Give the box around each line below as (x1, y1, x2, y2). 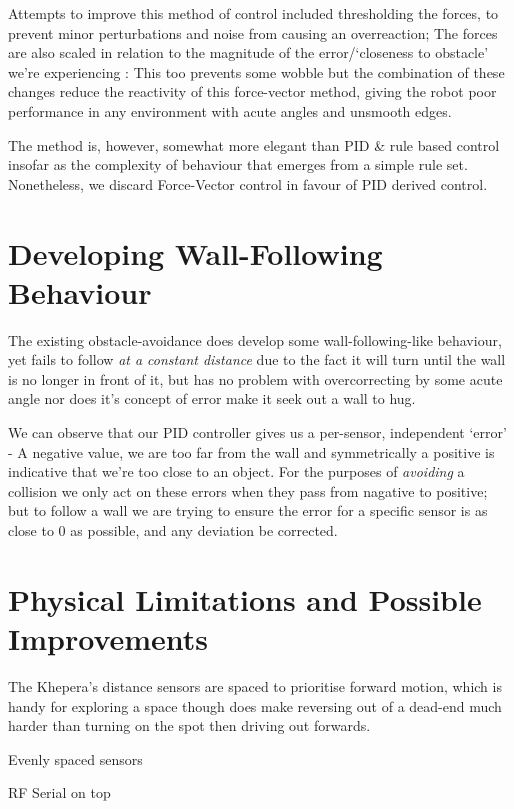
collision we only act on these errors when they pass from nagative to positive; (8, 480, 488, 501)
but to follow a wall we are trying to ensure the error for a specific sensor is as (8, 500, 488, 521)
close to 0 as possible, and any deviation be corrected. (8, 520, 338, 540)
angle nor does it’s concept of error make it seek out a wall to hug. (8, 388, 416, 409)
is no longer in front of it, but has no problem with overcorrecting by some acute (8, 368, 503, 389)
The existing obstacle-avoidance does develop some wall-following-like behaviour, (8, 329, 502, 350)
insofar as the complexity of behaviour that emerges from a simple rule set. (8, 154, 468, 175)
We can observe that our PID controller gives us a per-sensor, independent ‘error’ (8, 422, 507, 443)
